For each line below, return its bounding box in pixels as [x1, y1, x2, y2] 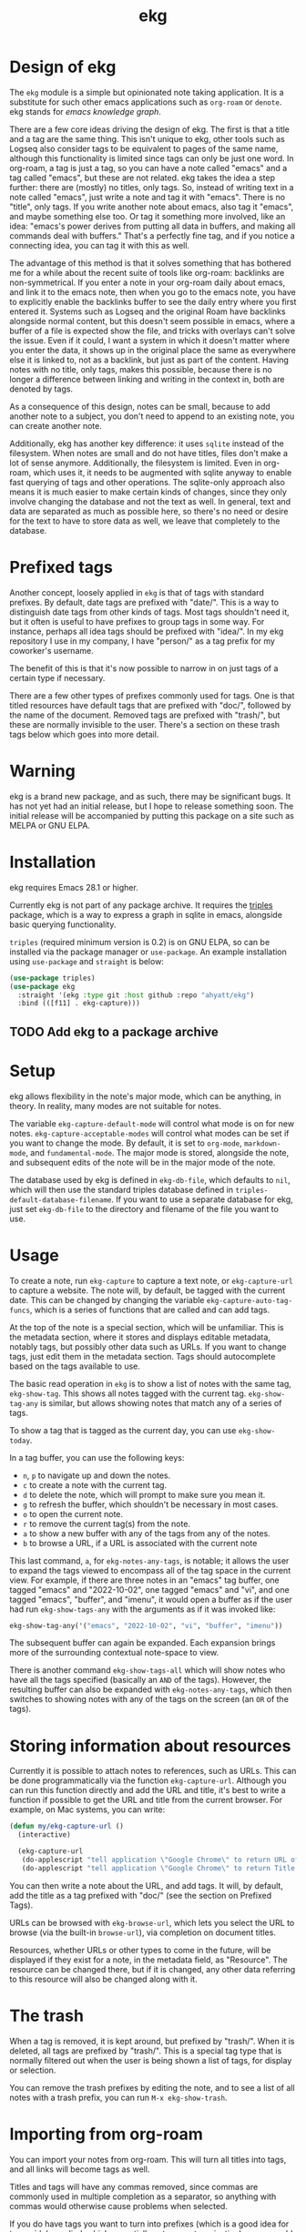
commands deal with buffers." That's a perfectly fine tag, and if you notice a [9, 229, 296, 241]
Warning [9, 761, 76, 781]
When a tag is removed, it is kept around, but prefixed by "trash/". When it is [9, 2035, 295, 2046]
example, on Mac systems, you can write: [9, 1804, 166, 1815]
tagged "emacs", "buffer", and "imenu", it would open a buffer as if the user [9, 1594, 293, 1605]
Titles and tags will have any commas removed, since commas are [9, 2181, 259, 2192]
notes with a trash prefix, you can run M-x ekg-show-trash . [9, 2092, 228, 2103]
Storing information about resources [9, 1736, 291, 1756]
